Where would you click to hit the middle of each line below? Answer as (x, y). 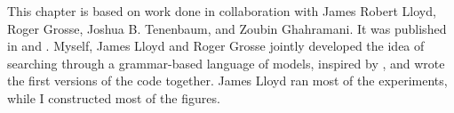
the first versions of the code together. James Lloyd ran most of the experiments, (227, 81)
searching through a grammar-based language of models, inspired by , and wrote (226, 63)
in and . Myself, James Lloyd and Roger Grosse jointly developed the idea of (216, 46)
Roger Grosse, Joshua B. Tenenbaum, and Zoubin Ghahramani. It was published (227, 28)
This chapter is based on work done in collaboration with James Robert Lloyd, (222, 11)
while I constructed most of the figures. (114, 97)
